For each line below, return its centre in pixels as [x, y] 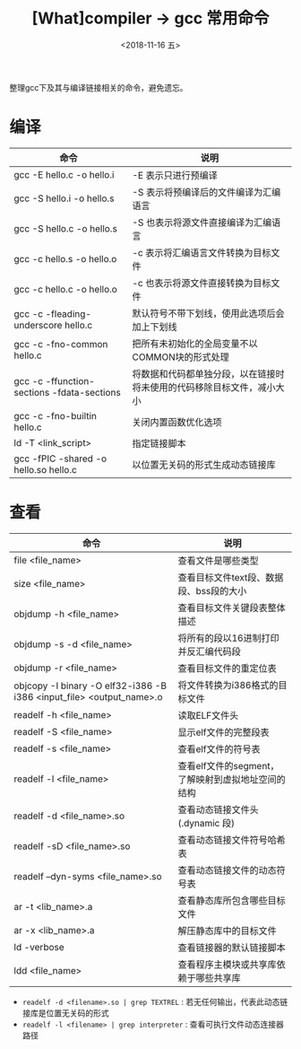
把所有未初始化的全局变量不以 [195, 344]
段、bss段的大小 [212, 590]
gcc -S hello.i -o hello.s [64, 198]
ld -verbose [39, 947]
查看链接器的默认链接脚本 [232, 948]
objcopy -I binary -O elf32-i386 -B [90, 686]
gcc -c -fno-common [61, 344]
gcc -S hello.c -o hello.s [66, 228]
